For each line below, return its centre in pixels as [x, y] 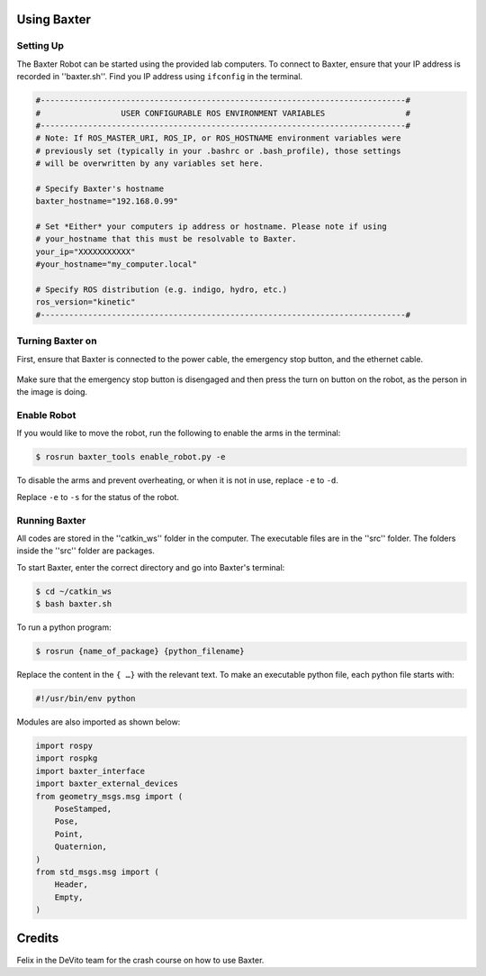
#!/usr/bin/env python [85, 699]
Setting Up [40, 46]
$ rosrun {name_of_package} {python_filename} [140, 652]
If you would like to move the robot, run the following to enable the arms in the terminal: [179, 433]
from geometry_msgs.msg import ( [109, 796]
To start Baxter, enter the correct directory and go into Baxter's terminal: [151, 567]
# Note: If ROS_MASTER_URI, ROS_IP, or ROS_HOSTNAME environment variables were [218, 138]
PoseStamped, [83, 808]
